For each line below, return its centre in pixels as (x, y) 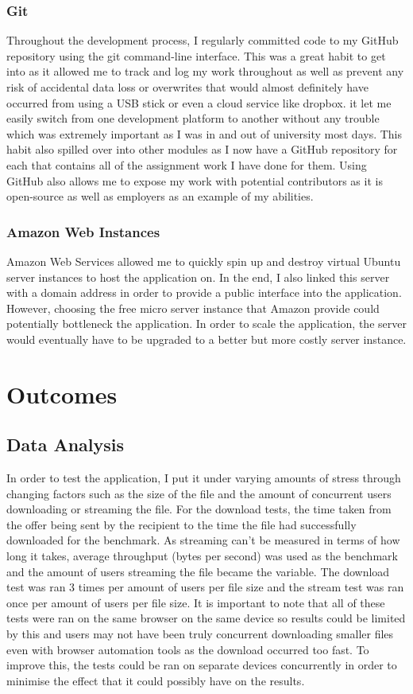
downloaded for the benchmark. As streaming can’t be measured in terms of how (203, 540)
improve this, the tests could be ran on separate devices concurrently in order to (202, 665)
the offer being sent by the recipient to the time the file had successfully (181, 524)
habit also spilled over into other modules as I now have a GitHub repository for (202, 149)
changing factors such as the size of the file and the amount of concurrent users (199, 493)
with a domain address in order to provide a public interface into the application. (204, 292)
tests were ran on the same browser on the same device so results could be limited (206, 618)
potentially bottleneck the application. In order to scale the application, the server (206, 324)
